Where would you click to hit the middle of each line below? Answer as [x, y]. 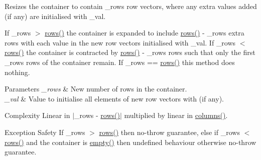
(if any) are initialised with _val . [55, 16]
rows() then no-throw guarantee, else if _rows [169, 132]
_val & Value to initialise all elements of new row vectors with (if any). [114, 98]
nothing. [17, 72]
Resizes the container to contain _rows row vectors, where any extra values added [131, 6]
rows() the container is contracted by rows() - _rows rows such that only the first [130, 52]
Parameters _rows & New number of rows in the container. [96, 89]
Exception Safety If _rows [45, 132]
